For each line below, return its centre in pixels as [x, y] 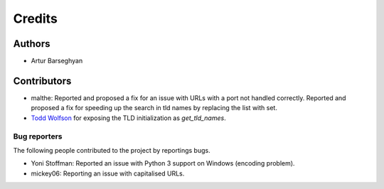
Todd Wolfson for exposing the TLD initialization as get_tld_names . [129, 118]
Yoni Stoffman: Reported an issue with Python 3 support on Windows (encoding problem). [163, 163]
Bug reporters [38, 136]
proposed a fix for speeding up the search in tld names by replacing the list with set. [154, 108]
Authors [32, 44]
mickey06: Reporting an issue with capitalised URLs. [108, 173]
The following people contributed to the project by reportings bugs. [112, 150]
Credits [36, 18]
